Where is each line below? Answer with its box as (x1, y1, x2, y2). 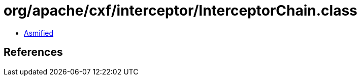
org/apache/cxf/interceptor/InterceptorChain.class (4, 2, 357, 19)
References (4, 46, 63, 59)
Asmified (24, 28, 54, 37)
